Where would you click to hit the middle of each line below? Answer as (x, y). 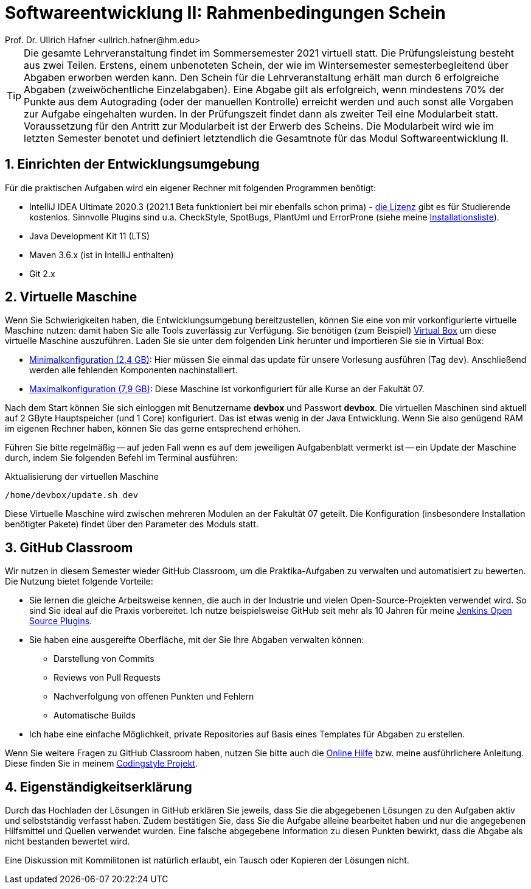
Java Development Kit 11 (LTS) (90, 236)
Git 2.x (42, 273)
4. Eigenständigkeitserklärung (99, 787)
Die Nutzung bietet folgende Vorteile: (79, 582)
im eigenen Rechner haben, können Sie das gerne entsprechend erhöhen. (153, 429)
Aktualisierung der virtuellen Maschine (82, 477)
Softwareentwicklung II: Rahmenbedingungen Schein (225, 13)
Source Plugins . (61, 621)
